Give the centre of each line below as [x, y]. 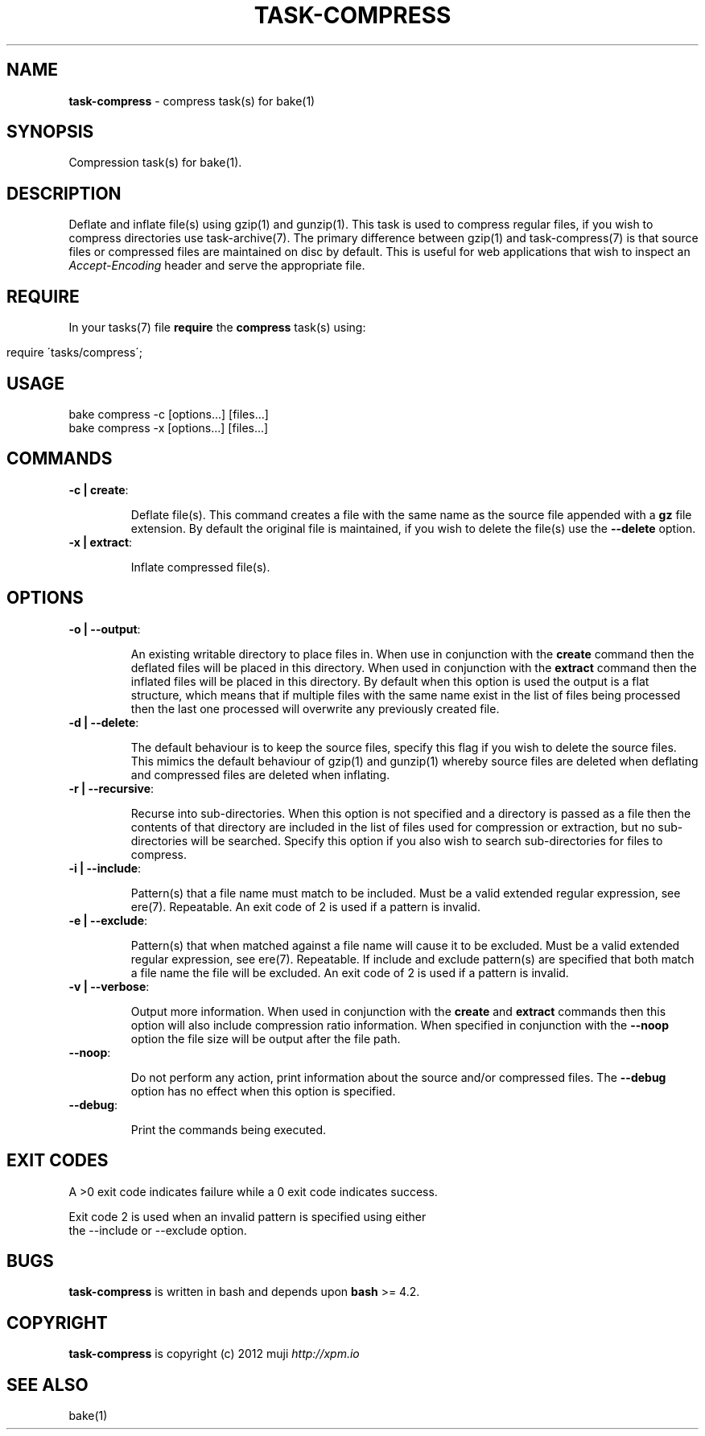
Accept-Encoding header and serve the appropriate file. [217, 266]
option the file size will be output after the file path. [266, 1038]
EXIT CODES [58, 1161]
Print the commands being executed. [228, 1129]
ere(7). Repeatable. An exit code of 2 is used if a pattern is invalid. [305, 906]
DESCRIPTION [64, 193]
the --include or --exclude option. [158, 1230]
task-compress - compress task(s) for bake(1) [192, 101]
